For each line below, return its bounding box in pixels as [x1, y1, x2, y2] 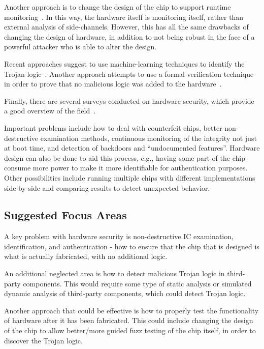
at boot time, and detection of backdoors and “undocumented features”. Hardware [4, 142, 260, 153]
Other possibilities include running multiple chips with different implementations [4, 172, 255, 183]
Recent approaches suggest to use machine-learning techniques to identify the [4, 58, 245, 69]
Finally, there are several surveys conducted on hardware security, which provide [4, 95, 254, 106]
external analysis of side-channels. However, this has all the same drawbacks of [4, 21, 249, 32]
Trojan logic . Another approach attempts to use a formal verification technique [4, 68, 254, 79]
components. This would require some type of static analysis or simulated [23, 278, 252, 288]
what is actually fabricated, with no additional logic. [4, 251, 168, 261]
